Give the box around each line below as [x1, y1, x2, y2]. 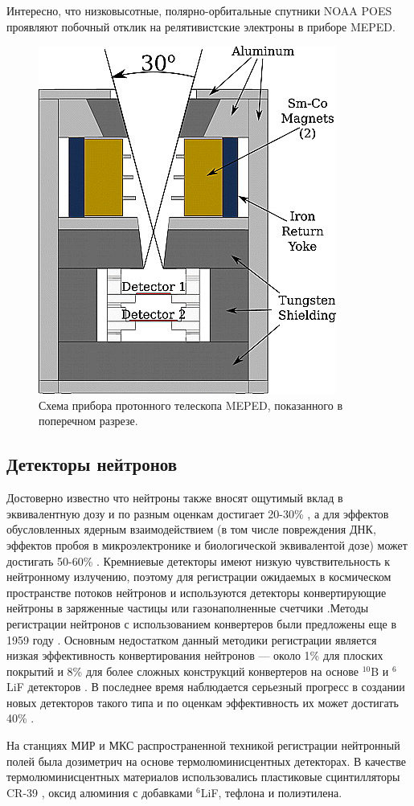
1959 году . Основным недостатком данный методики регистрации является [6, 631, 377, 648]
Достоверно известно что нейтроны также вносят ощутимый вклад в [6, 489, 343, 506]
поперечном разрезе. [39, 412, 138, 429]
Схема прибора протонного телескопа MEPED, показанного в [39, 396, 343, 413]
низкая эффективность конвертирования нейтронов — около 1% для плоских [6, 647, 383, 664]
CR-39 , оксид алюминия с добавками [6, 783, 193, 800]
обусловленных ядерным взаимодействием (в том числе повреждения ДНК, [6, 521, 376, 538]
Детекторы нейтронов [6, 452, 178, 477]
